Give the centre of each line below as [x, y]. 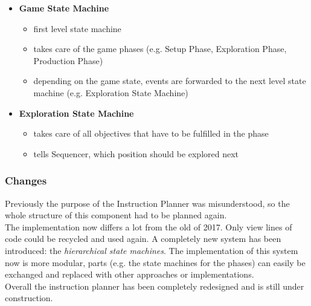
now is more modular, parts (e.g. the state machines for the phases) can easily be [155, 262]
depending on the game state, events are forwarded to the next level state [170, 81]
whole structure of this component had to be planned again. [116, 215]
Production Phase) [68, 60]
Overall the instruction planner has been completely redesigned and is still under [155, 286]
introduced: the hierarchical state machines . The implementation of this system [152, 250]
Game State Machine [64, 8]
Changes [26, 181]
